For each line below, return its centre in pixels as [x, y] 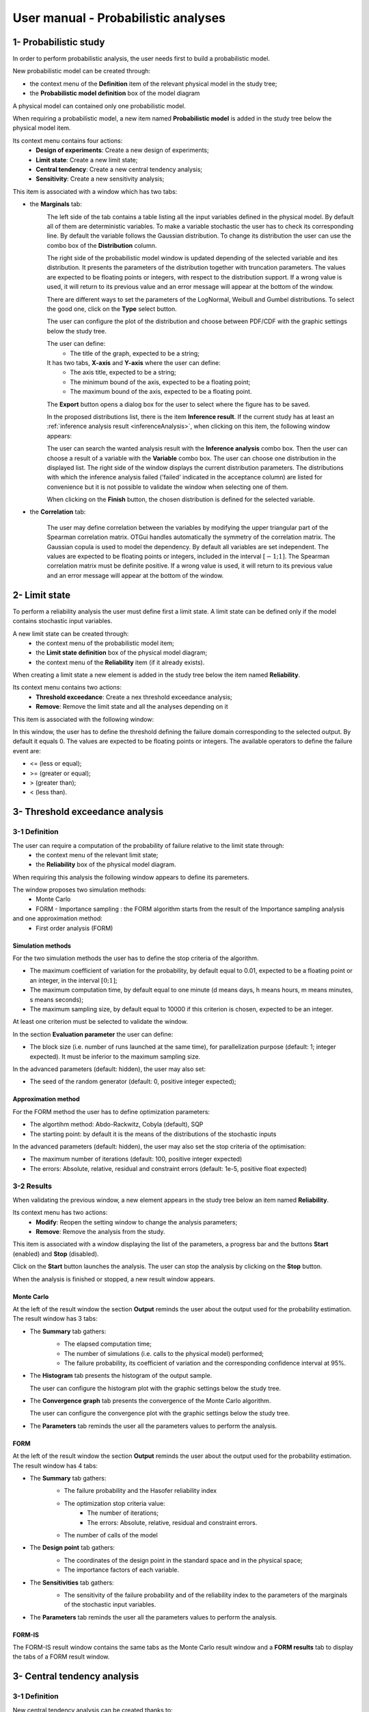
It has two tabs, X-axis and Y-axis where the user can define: [134, 363]
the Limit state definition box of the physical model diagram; [122, 653]
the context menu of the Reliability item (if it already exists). [120, 662]
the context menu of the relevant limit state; [97, 855]
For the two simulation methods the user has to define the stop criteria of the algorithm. [136, 958]
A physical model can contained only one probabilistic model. [99, 105]
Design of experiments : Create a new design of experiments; [122, 150]
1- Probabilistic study [59, 42]
